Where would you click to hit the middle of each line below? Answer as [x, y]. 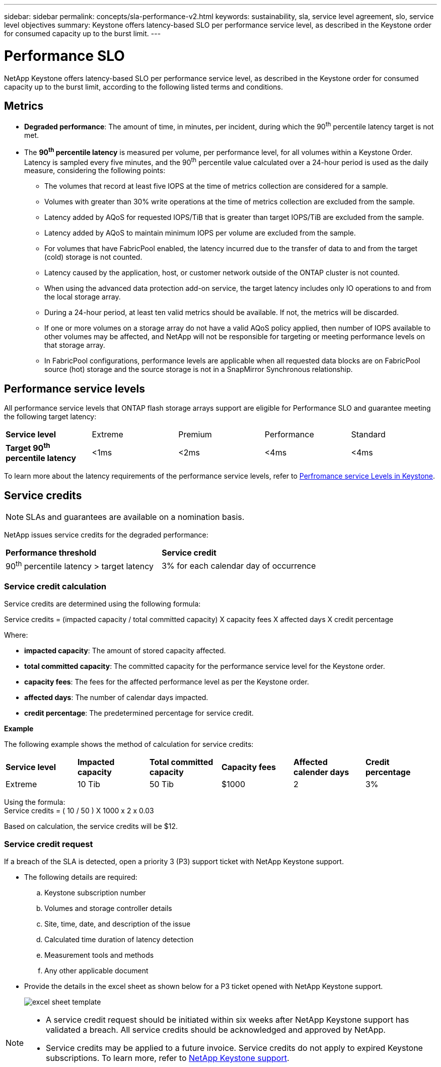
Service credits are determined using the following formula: [102, 604]
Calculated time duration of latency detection [119, 940]
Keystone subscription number [95, 893]
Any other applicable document [96, 971]
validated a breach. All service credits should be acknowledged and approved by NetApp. [216, 1030]
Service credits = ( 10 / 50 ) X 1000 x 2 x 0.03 [79, 811]
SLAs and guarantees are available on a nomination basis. [135, 517]
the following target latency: [50, 417]
